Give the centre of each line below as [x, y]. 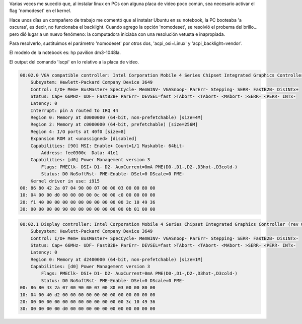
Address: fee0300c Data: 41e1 [80, 153]
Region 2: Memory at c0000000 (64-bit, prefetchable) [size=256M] [114, 124]
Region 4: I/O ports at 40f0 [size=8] [78, 132]
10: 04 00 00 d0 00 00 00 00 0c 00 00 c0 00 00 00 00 [88, 195]
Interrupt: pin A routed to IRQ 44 [74, 110]
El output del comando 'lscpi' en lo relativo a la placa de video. [74, 62]
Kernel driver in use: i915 [65, 181]
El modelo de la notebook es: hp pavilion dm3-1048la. [65, 52]
